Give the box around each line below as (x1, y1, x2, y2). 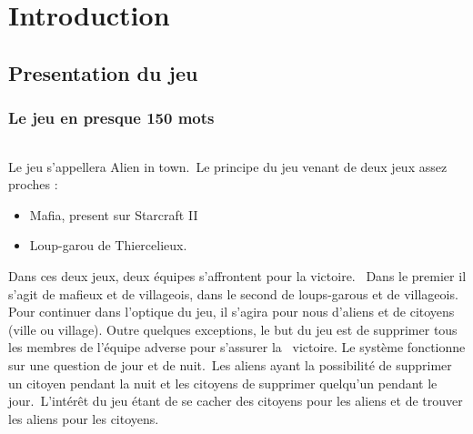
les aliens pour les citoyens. (8, 409, 159, 428)
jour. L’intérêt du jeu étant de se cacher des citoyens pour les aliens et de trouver (8, 391, 463, 410)
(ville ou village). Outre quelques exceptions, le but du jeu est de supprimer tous (8, 319, 458, 338)
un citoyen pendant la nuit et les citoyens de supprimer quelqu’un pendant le (8, 373, 438, 392)
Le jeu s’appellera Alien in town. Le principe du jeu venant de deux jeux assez (8, 156, 448, 176)
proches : (8, 175, 58, 194)
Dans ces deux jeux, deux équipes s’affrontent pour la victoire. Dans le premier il (8, 266, 467, 285)
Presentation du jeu (8, 58, 198, 86)
